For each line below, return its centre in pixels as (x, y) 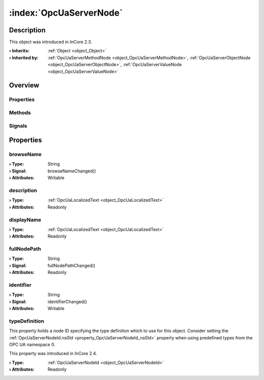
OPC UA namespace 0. (32, 345)
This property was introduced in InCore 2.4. (53, 354)
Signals (18, 126)
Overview (24, 85)
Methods (20, 113)
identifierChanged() (67, 302)
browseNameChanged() (72, 171)
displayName (25, 219)
